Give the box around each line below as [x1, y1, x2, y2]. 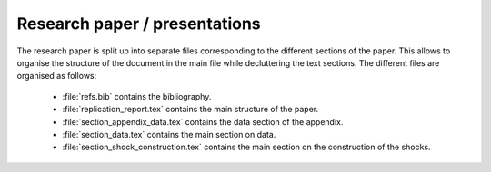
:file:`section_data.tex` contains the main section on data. [62, 129, 276, 139]
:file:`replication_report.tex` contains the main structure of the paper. [62, 104, 318, 115]
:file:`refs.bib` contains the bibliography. [62, 91, 212, 101]
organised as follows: [16, 71, 97, 81]
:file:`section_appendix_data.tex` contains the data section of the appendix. [62, 116, 344, 127]
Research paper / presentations [16, 14, 261, 33]
